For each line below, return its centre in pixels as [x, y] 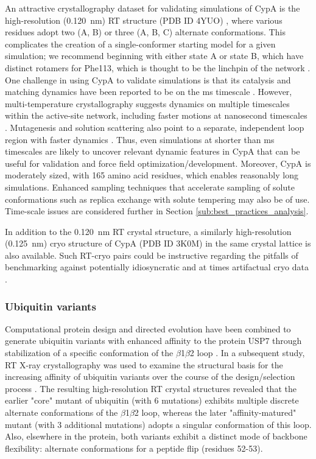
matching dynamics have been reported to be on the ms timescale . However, [149, 92]
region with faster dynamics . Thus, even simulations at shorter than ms [140, 139]
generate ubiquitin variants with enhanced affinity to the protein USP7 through [153, 341]
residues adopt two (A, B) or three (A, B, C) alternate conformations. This [145, 32]
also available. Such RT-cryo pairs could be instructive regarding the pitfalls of [152, 255]
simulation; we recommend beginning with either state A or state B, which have [154, 56]
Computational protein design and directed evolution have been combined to [148, 328]
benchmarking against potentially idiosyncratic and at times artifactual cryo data [157, 267]
